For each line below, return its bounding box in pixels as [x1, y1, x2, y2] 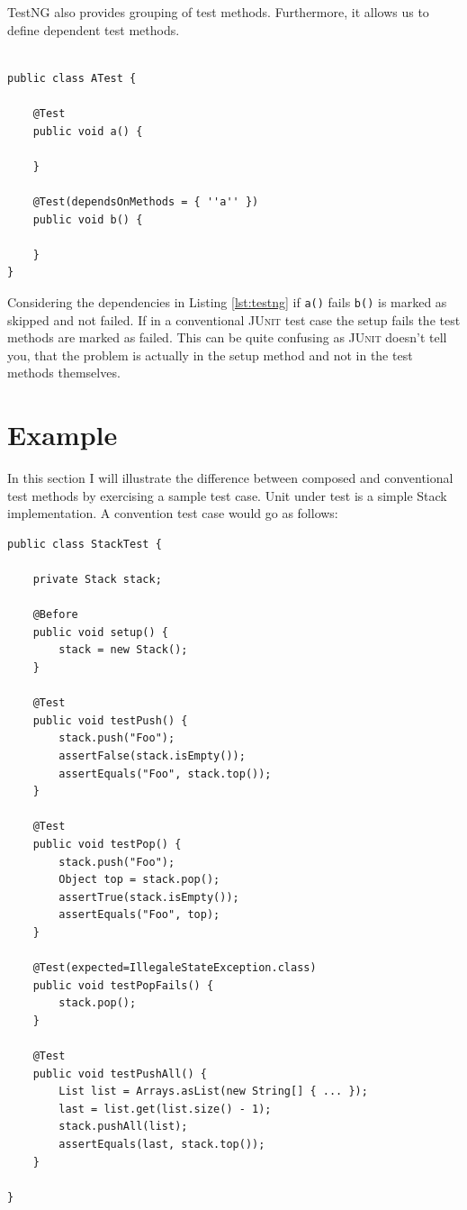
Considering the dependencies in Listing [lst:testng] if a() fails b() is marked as [7, 292, 447, 311]
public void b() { [32, 213, 143, 226]
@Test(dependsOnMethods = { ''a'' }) [32, 195, 259, 208]
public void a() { [32, 124, 143, 138]
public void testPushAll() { [32, 1067, 207, 1080]
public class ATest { [7, 71, 137, 85]
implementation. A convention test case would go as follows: [7, 504, 338, 523]
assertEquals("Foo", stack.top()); [58, 767, 272, 780]
